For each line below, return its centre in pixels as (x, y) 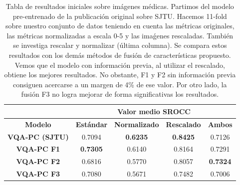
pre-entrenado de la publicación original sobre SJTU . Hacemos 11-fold (120, 16)
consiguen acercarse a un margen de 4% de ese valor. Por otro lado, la (120, 84)
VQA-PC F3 (38, 174)
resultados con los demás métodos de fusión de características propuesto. (120, 55)
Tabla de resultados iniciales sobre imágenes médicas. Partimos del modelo (120, 6)
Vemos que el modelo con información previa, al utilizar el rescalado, (120, 65)
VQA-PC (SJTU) (38, 136)
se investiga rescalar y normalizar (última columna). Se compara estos (120, 45)
